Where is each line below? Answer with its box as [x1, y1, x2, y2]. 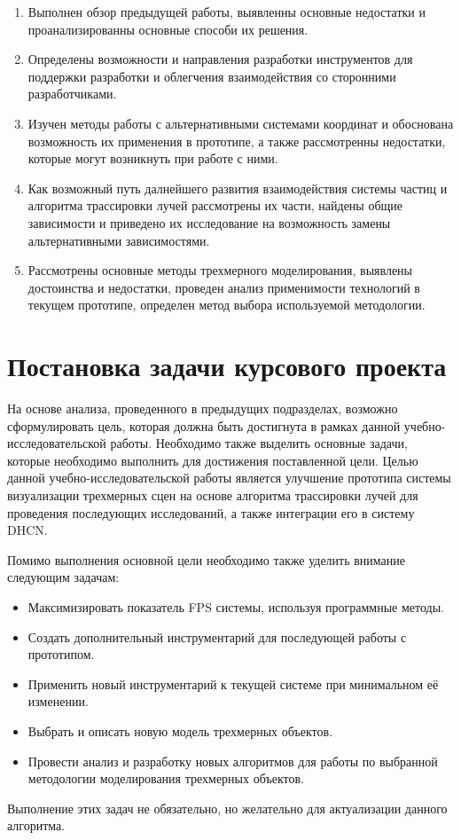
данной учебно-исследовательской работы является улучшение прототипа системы [7, 468, 451, 487]
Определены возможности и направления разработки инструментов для [27, 50, 413, 68]
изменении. [27, 692, 89, 710]
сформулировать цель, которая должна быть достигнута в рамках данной [7, 416, 401, 435]
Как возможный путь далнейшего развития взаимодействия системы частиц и [27, 178, 448, 197]
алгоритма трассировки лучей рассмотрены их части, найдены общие [27, 196, 403, 215]
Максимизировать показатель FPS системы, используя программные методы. [27, 597, 445, 616]
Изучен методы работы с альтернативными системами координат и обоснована [27, 114, 454, 132]
